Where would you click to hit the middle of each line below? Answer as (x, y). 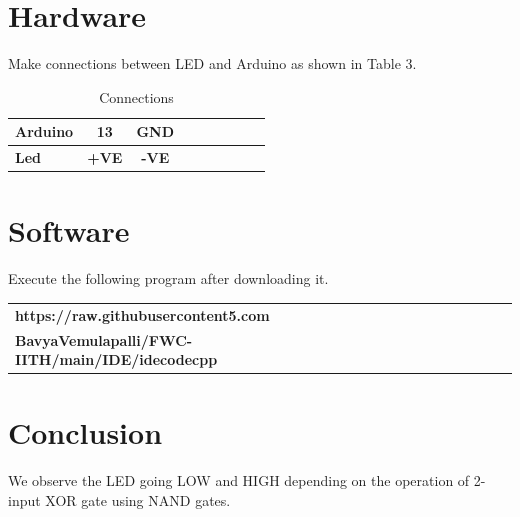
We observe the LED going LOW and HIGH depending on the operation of (239, 480)
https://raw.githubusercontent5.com (142, 314)
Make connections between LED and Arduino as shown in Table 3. (212, 63)
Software (69, 230)
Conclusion (85, 432)
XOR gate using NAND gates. (138, 499)
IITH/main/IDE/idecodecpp (116, 359)
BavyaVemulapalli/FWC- (104, 339)
